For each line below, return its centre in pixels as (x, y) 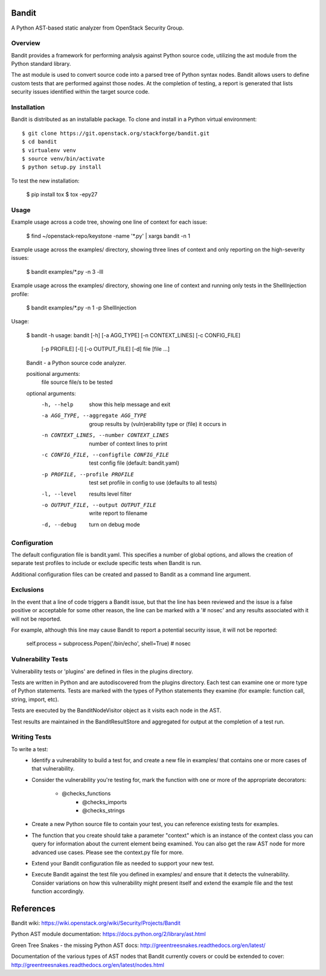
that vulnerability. (53, 769)
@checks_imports (104, 802)
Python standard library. (41, 64)
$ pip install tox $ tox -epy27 (62, 195)
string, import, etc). (35, 699)
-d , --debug (59, 525)
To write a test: (30, 749)
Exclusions (28, 590)
